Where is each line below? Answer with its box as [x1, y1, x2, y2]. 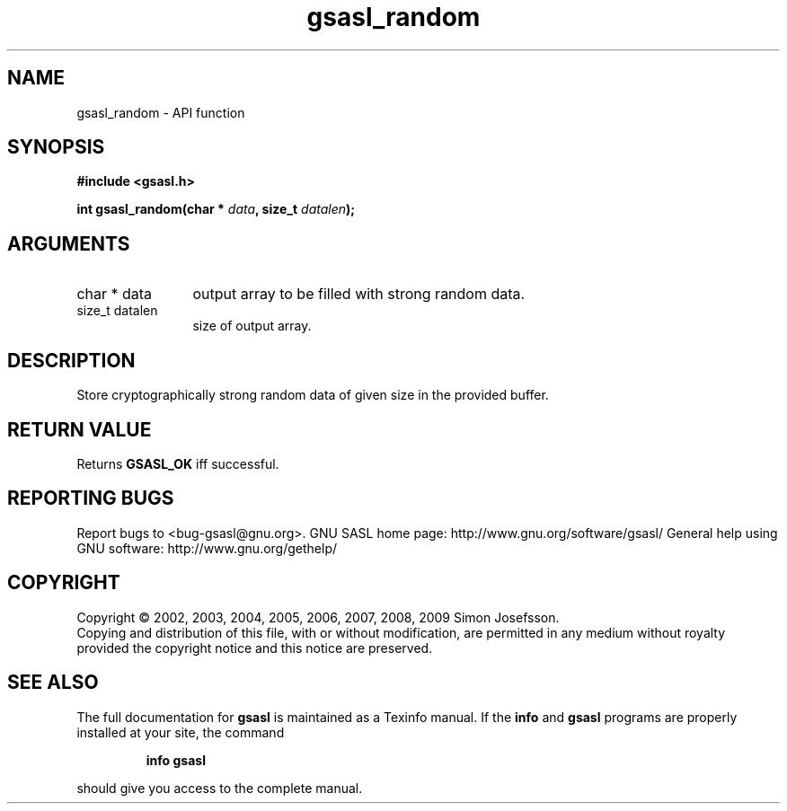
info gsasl [146, 752, 206, 768]
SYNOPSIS [7, 136, 105, 159]
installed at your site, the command [76, 724, 285, 740]
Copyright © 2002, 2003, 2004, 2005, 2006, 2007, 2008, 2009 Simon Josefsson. [76, 609, 560, 625]
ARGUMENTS [7, 232, 130, 255]
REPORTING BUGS [7, 487, 174, 510]
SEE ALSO [7, 671, 99, 694]
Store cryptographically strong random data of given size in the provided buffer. [76, 387, 549, 403]
